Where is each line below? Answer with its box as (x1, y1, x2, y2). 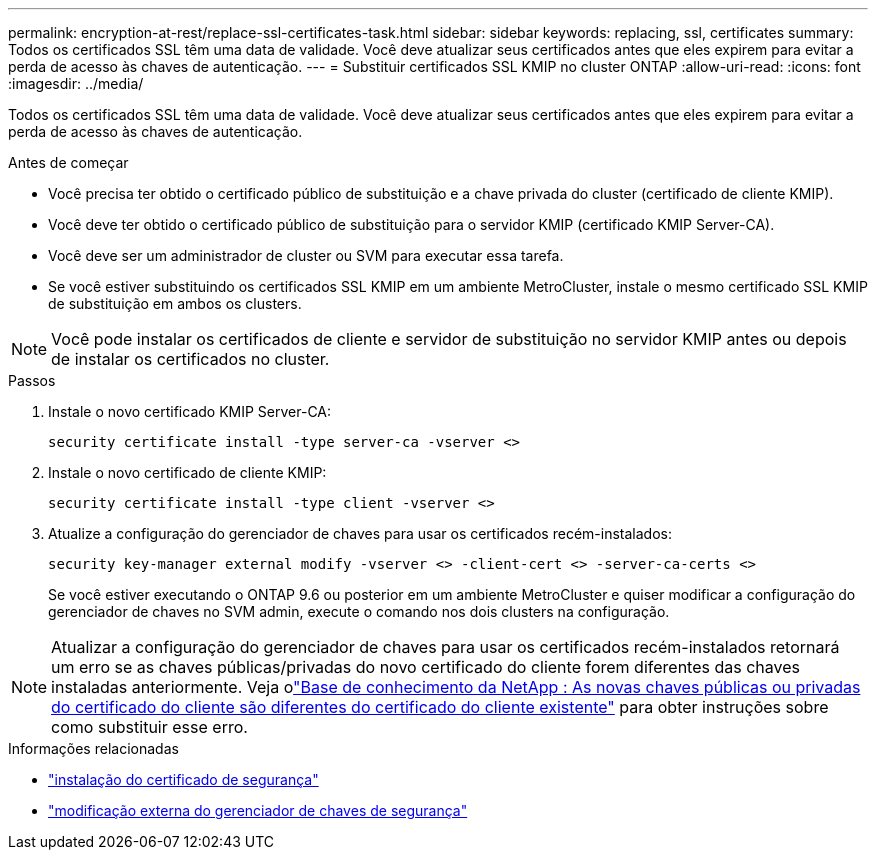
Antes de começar (8, 154, 129, 171)
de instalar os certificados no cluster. (51, 349, 330, 369)
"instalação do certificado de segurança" (48, 771, 319, 788)
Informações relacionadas (8, 740, 179, 757)
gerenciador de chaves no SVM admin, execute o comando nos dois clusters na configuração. (48, 603, 670, 620)
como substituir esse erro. (51, 717, 248, 737)
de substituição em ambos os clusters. (48, 295, 302, 312)
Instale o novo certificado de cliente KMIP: (48, 464, 327, 481)
